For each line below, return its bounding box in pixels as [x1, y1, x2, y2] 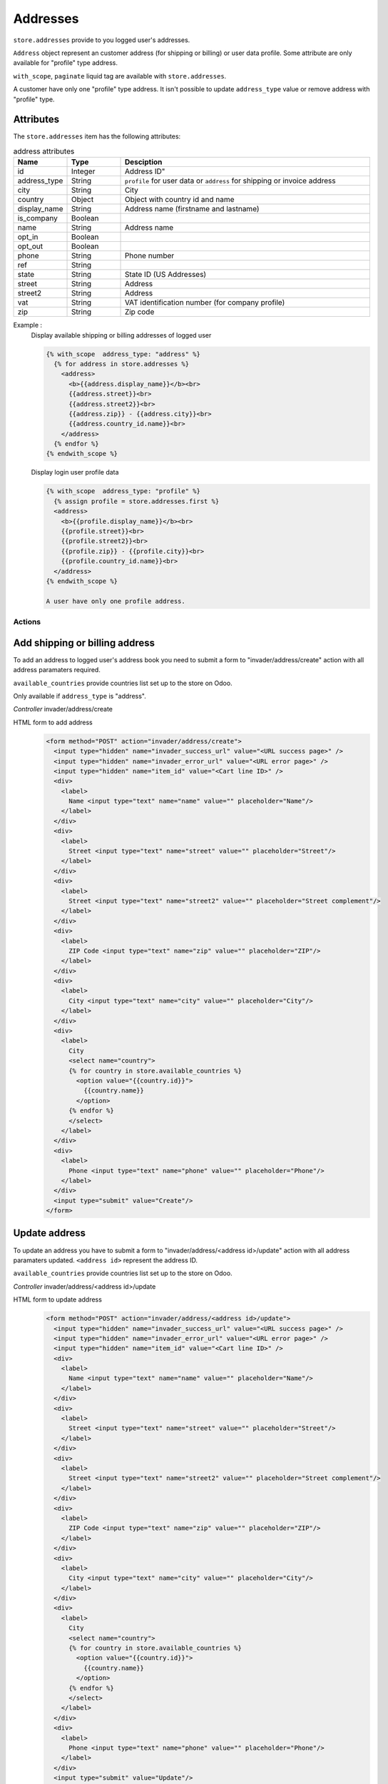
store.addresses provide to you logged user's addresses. [13, 36, 190, 44]
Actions [13, 617, 41, 627]
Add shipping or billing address [13, 637, 155, 649]
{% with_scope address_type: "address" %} [46, 350, 201, 358]
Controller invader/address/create [13, 705, 113, 714]
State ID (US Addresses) [124, 270, 207, 280]
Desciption [124, 157, 163, 167]
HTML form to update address [13, 1295, 103, 1304]
